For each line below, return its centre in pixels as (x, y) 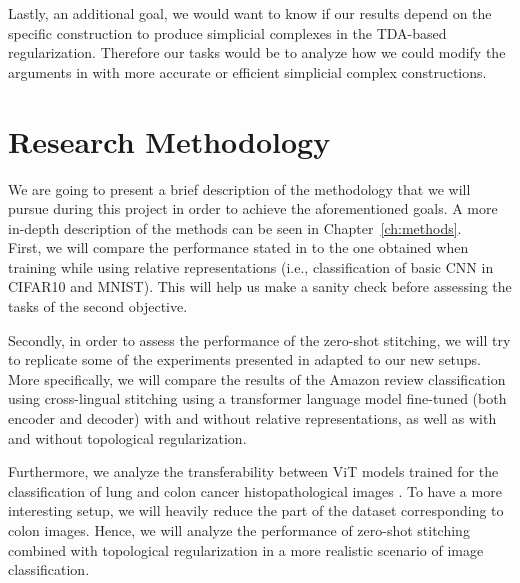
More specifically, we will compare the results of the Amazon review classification (257, 378)
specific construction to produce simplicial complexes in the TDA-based (227, 32)
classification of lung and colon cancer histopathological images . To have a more (255, 490)
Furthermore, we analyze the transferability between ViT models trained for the (253, 471)
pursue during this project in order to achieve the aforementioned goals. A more (253, 208)
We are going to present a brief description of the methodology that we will (239, 188)
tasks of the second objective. (98, 306)
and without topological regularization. (127, 437)
